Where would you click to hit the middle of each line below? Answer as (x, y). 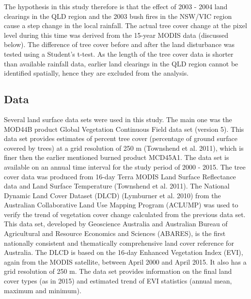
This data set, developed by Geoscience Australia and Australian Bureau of (116, 224)
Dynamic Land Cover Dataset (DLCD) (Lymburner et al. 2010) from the (112, 195)
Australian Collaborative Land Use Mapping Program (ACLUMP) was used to (121, 205)
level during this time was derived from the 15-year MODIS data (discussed (116, 35)
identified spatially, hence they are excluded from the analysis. (96, 73)
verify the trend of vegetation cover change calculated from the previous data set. (125, 214)
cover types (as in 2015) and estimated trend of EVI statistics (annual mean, (118, 281)
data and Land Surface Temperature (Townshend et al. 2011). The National (117, 186)
